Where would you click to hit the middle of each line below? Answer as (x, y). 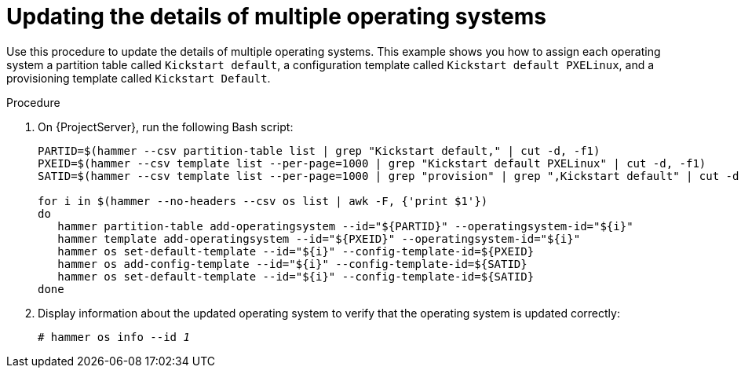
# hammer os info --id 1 (114, 337)
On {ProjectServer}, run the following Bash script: (166, 126)
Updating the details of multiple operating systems (276, 16)
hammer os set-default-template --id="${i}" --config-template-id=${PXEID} (296, 251)
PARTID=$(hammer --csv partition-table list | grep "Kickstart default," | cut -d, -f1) (319, 150)
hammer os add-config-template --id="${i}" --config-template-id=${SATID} (292, 264)
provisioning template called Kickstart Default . (139, 78)
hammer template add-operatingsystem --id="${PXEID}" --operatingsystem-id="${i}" (319, 238)
